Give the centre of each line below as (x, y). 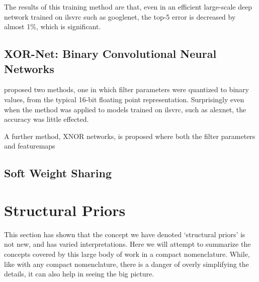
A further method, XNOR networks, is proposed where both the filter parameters (130, 136)
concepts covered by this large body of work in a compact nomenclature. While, (127, 254)
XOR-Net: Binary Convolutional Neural (110, 54)
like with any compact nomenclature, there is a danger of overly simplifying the (126, 264)
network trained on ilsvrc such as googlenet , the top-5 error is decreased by (120, 16)
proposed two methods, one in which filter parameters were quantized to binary (126, 89)
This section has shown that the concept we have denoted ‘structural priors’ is (125, 234)
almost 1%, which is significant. (53, 26)
